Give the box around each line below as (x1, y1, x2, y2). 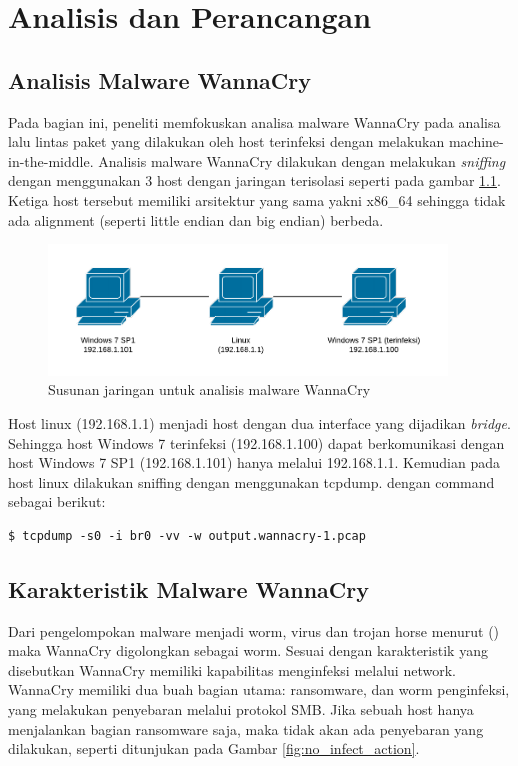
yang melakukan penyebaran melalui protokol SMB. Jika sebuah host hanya (8, 699, 474, 720)
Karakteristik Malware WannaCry (8, 573, 369, 604)
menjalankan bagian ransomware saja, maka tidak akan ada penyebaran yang (8, 718, 484, 739)
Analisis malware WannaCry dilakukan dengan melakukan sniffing (98, 150, 506, 171)
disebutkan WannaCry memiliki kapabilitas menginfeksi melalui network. (8, 659, 456, 680)
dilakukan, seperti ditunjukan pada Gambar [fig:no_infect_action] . (8, 738, 420, 759)
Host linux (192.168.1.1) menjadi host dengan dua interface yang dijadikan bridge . (8, 412, 511, 433)
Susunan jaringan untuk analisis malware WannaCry (48, 379, 371, 400)
